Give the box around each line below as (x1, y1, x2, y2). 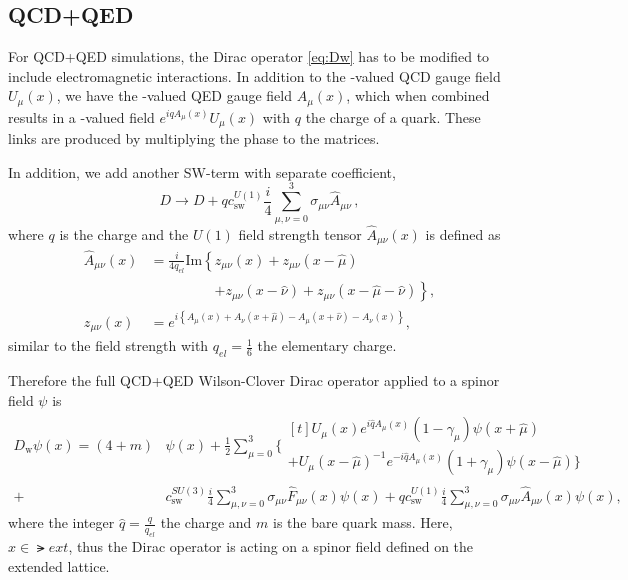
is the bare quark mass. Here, (273, 512, 453, 533)
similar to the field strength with (8, 335, 209, 356)
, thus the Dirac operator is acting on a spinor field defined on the (68, 536, 474, 557)
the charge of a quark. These (305, 106, 481, 127)
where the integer (8, 512, 115, 533)
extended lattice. (8, 555, 110, 576)
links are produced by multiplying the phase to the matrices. (8, 128, 380, 149)
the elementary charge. (257, 335, 397, 356)
